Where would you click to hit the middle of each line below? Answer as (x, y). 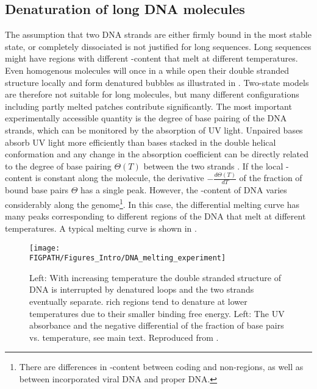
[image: (45, 248)
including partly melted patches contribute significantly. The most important (148, 106)
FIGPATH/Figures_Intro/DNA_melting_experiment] (128, 258)
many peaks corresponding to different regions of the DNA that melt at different (155, 216)
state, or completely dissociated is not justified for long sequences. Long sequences (158, 46)
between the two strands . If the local (213, 166)
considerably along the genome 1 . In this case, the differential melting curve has (152, 203)
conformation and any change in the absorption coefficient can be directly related (157, 154)
